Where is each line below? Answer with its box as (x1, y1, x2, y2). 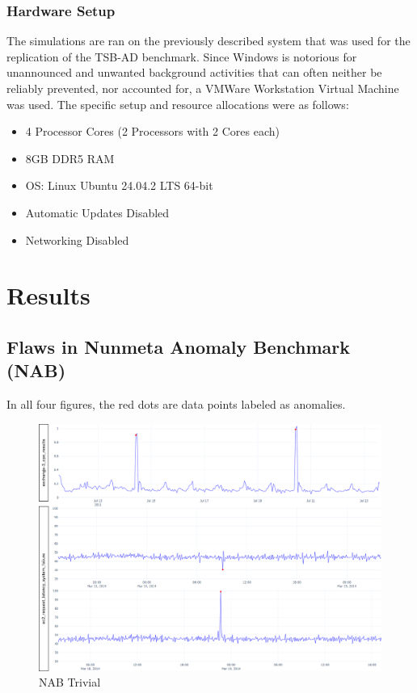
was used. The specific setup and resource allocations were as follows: (6, 95, 349, 112)
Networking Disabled (25, 231, 129, 248)
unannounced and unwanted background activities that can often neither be (6, 64, 382, 81)
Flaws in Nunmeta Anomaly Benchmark (6, 334, 351, 359)
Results (6, 279, 91, 312)
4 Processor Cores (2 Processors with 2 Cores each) (25, 123, 280, 140)
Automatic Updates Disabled (25, 204, 170, 220)
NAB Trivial (39, 674, 101, 691)
